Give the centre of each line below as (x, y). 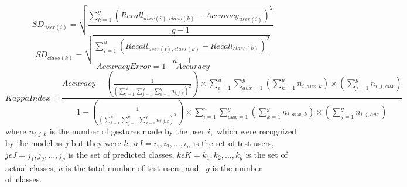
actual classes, (30, 167)
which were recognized (256, 131)
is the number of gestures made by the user (127, 131)
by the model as (34, 143)
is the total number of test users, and (132, 167)
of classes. (24, 179)
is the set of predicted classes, (121, 154)
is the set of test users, (233, 143)
